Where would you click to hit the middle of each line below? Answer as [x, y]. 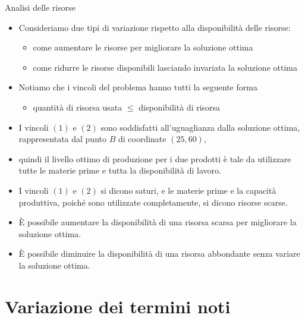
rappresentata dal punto [62, 139]
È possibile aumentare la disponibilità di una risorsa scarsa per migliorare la [158, 222]
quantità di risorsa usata [78, 107]
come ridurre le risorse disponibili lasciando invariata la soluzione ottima [165, 67]
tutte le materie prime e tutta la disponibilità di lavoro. [120, 170]
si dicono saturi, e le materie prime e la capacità [188, 190]
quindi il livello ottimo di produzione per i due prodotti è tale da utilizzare [155, 158]
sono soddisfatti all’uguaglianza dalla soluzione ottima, [200, 127]
